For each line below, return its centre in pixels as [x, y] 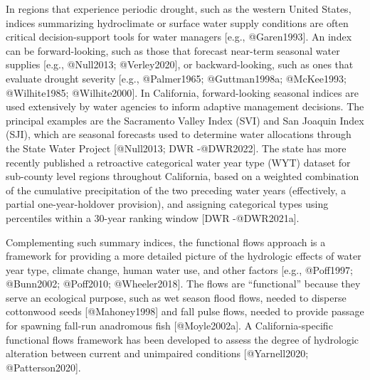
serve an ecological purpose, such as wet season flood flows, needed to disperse [176, 297]
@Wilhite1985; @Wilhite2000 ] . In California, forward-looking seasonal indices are [182, 92]
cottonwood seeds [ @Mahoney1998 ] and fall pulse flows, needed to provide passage [185, 311]
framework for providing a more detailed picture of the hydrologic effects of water [184, 256]
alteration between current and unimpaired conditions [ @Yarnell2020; [157, 353]
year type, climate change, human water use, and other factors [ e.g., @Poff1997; [179, 269]
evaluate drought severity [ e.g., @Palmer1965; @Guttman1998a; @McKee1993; [176, 78]
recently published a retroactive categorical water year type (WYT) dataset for [178, 162]
